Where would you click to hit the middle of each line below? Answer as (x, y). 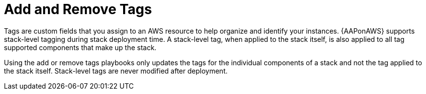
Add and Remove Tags (78, 9)
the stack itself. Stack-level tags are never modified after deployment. (116, 71)
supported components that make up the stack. (80, 47)
